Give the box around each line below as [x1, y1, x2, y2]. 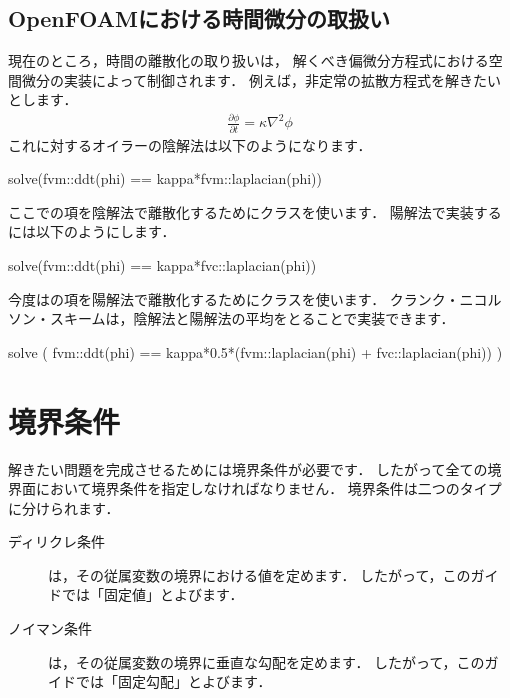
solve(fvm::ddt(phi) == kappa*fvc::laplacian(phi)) [8, 255, 317, 276]
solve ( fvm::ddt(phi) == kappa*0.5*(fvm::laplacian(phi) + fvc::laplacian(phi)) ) [8, 341, 503, 362]
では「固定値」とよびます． [61, 584, 244, 605]
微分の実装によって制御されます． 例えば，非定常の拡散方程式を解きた [21, 69, 487, 90]
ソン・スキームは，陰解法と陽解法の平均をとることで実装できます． [8, 308, 455, 329]
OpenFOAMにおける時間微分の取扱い [8, 3, 390, 34]
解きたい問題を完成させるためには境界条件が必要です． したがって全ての [8, 458, 488, 479]
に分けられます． [8, 497, 120, 518]
